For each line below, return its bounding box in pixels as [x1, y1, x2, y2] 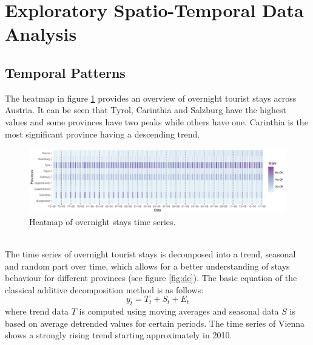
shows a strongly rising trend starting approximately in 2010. [5, 329, 232, 341]
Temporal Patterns [5, 63, 126, 82]
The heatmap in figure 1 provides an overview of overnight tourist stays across [5, 91, 297, 104]
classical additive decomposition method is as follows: [5, 283, 204, 296]
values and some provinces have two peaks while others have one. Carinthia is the [5, 115, 308, 128]
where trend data [5, 305, 69, 318]
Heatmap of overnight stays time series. [29, 215, 176, 228]
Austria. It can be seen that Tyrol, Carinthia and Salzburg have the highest [5, 103, 286, 116]
